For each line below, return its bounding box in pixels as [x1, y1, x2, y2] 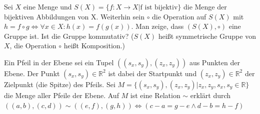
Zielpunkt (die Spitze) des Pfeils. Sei [4, 79, 115, 89]
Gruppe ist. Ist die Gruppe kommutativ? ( [4, 30, 134, 41]
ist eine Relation [130, 90, 180, 100]
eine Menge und [23, 1, 72, 11]
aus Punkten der [189, 57, 240, 67]
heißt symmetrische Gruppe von [158, 30, 256, 41]
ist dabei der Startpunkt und [108, 68, 197, 78]
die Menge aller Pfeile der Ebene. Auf [4, 90, 119, 100]
